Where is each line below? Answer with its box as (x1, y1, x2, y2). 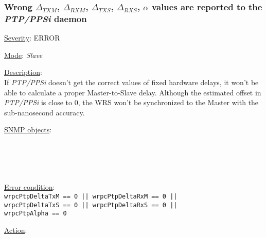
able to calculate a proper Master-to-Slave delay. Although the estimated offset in (4, 87, 261, 97)
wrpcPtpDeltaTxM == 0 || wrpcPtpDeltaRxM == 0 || (4, 192, 178, 200)
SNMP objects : (4, 124, 52, 135)
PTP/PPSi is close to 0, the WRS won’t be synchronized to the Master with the (4, 97, 259, 108)
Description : (4, 67, 42, 77)
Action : (4, 224, 27, 235)
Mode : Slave (4, 49, 43, 60)
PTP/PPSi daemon (4, 12, 87, 25)
